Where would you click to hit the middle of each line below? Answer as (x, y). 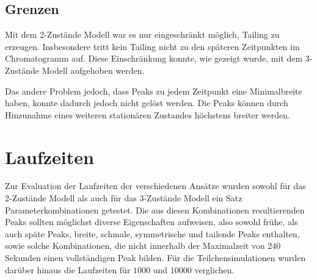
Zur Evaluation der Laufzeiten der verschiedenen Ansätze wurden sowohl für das (155, 186)
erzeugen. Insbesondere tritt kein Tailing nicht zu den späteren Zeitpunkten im (152, 46)
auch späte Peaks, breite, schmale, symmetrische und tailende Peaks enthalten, (152, 233)
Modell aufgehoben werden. (93, 70)
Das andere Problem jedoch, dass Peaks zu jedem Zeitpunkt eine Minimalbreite (154, 91)
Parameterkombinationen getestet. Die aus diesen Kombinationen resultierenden (155, 210)
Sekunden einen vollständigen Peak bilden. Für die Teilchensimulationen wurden (155, 258)
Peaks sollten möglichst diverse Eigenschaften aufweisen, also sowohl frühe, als (151, 222)
